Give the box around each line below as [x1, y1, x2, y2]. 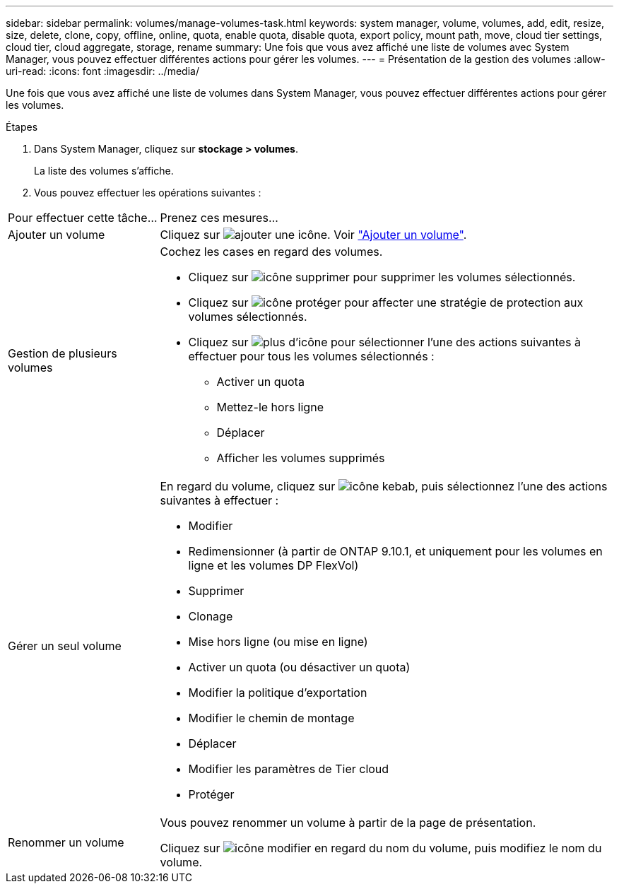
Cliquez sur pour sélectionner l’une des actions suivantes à [188, 335, 581, 349]
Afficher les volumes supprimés [216, 451, 385, 465]
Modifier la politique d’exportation [188, 685, 367, 700]
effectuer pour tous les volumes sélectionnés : [188, 349, 435, 363]
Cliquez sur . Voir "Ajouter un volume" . [160, 228, 467, 242]
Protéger [188, 787, 235, 801]
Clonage [188, 609, 233, 623]
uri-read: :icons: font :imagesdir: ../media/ [6, 65, 199, 77]
